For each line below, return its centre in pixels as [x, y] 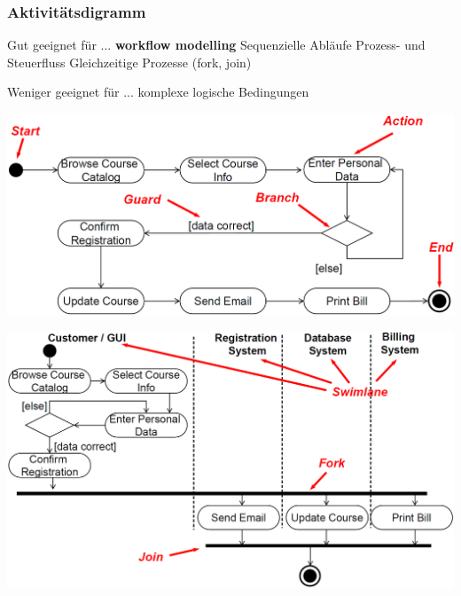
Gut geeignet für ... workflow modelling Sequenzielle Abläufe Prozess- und [216, 45]
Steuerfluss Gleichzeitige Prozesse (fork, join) [129, 62]
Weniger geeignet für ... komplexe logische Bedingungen [158, 92]
